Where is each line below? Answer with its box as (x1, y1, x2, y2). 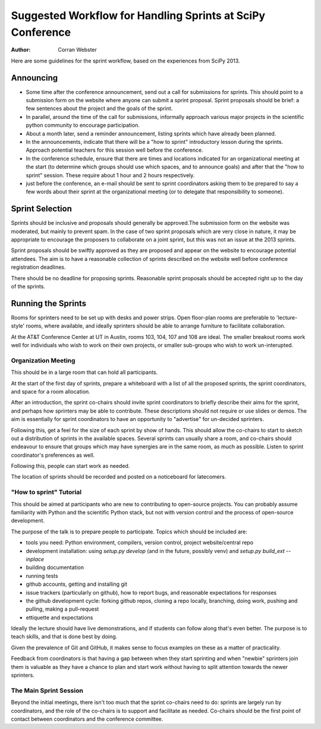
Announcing (11, 73, 58, 83)
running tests (26, 572, 59, 579)
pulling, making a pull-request (26, 605, 99, 612)
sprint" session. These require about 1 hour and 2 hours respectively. (26, 171, 195, 178)
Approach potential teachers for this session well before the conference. (26, 146, 203, 154)
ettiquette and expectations (26, 614, 93, 621)
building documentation (26, 564, 84, 571)
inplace (26, 555, 45, 563)
